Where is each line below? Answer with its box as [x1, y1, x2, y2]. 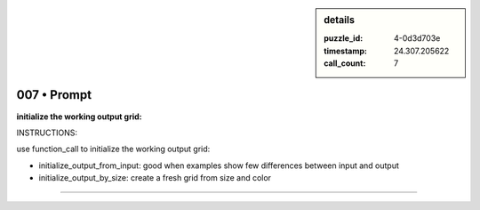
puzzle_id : [324, 33, 364, 44]
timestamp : [324, 45, 368, 56]
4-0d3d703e [394, 33, 441, 44]
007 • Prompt [16, 87, 92, 102]
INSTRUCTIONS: [16, 127, 77, 138]
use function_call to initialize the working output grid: [16, 143, 211, 155]
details [324, 14, 356, 26]
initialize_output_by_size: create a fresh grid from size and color [38, 173, 271, 183]
